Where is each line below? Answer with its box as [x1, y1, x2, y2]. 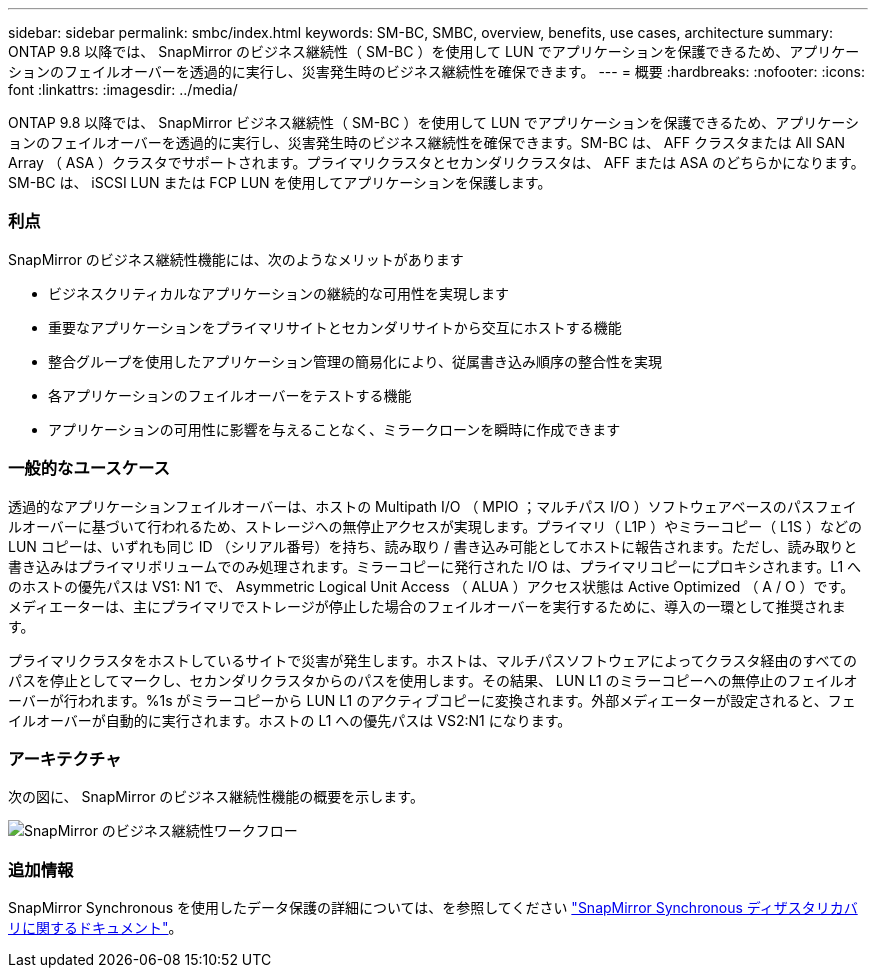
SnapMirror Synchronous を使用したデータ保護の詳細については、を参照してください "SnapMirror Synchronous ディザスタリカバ [8, 899, 858, 916]
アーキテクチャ [8, 748, 122, 769]
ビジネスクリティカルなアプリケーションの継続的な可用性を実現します [48, 284, 509, 302]
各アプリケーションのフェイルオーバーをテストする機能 [48, 386, 412, 404]
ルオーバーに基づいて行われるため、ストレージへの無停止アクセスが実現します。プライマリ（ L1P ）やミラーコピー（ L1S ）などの [8, 517, 862, 535]
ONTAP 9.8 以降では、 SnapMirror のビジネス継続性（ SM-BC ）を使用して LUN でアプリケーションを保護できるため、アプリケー [8, 43, 860, 60]
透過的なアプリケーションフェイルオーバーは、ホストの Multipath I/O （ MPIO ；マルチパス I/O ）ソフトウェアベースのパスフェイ [8, 497, 857, 515]
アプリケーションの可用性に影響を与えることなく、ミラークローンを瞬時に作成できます [48, 420, 621, 438]
